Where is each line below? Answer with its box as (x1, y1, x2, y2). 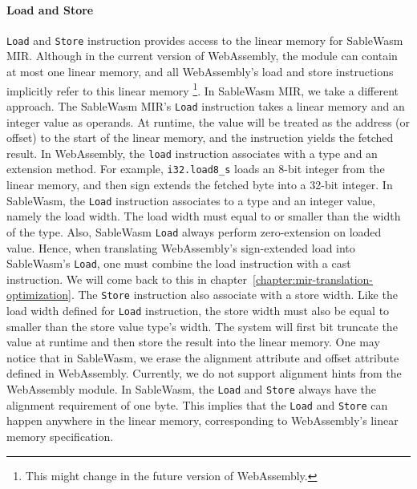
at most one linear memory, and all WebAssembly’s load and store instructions (6, 63, 394, 80)
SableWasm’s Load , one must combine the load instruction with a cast (6, 255, 351, 272)
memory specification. (6, 427, 114, 444)
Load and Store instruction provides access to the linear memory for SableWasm (6, 31, 403, 48)
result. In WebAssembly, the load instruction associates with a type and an (6, 144, 378, 161)
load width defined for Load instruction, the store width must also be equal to (6, 302, 390, 319)
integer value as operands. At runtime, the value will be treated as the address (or (6, 113, 411, 130)
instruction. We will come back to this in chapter (6, 270, 248, 287)
